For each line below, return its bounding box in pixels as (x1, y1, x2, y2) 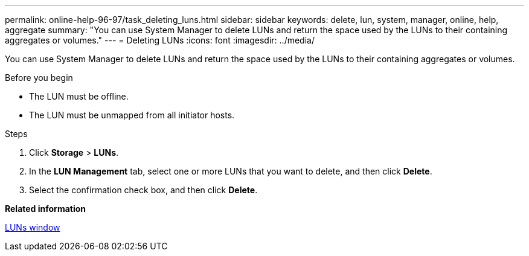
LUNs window (5, 222, 60, 232)
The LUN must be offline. (29, 91, 129, 101)
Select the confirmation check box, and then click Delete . (29, 185, 258, 195)
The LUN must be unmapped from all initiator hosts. (29, 110, 235, 120)
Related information (5, 203, 86, 214)
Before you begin (5, 72, 73, 83)
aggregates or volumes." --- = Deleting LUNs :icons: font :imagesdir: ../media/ (5, 35, 315, 45)
